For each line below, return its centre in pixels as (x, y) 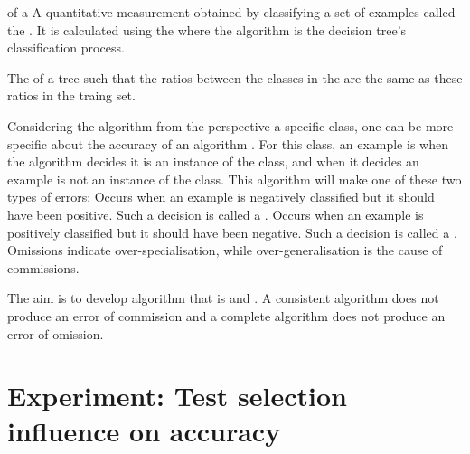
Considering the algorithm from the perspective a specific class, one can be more (230, 125)
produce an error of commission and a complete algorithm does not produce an (226, 315)
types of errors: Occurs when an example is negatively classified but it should (221, 197)
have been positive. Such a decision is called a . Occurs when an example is (216, 214)
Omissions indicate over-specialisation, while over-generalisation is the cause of (225, 250)
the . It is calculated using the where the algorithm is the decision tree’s (207, 29)
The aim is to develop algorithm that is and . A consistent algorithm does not (223, 298)
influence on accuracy (144, 431)
